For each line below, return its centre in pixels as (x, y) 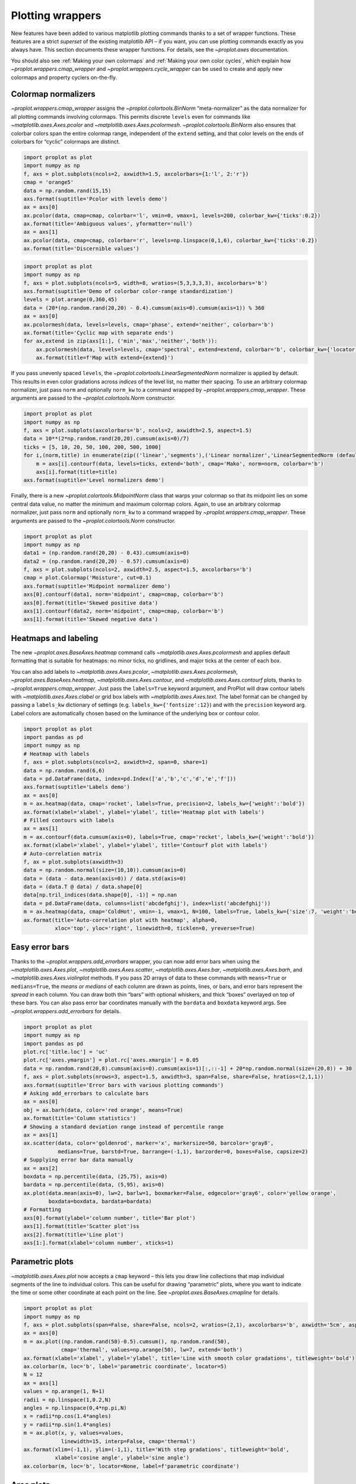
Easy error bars (40, 947)
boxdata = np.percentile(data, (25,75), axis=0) (96, 1176)
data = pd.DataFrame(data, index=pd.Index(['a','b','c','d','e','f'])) (130, 779)
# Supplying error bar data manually (78, 1160)
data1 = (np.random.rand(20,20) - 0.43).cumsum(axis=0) (107, 553)
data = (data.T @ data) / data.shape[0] (83, 887)
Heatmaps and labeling (55, 638)
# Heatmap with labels (56, 754)
